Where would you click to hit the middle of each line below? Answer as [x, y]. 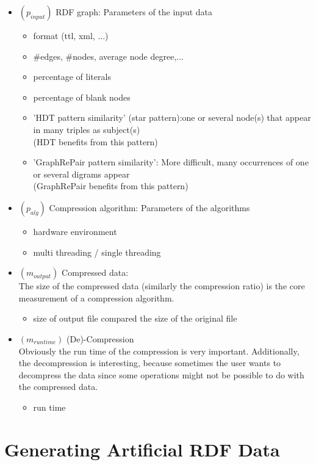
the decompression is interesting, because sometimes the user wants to [150, 363]
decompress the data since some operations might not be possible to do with [161, 374]
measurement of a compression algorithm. [96, 297]
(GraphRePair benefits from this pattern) [111, 186]
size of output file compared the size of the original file [135, 318]
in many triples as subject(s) [87, 129]
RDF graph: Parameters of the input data [134, 12]
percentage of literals [72, 77]
